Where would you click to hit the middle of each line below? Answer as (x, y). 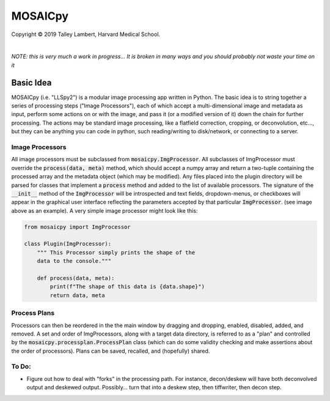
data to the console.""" (74, 261)
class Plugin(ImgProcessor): (68, 244)
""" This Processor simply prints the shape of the (116, 252)
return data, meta (77, 295)
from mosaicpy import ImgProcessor (77, 227)
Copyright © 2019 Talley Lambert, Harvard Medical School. (86, 34)
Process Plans (33, 313)
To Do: (21, 367)
